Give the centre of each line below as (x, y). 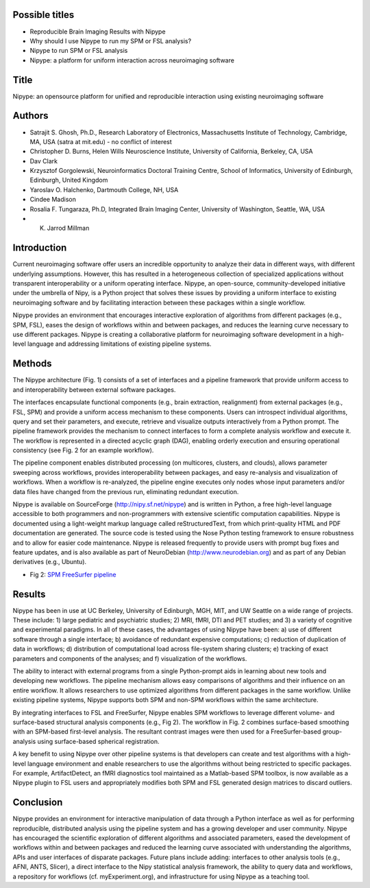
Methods (32, 364)
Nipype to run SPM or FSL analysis (79, 51)
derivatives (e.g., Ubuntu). (50, 562)
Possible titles (44, 15)
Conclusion (38, 803)
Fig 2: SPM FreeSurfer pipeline (73, 574)
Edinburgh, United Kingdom (69, 180)
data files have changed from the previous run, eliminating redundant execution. (126, 491)
